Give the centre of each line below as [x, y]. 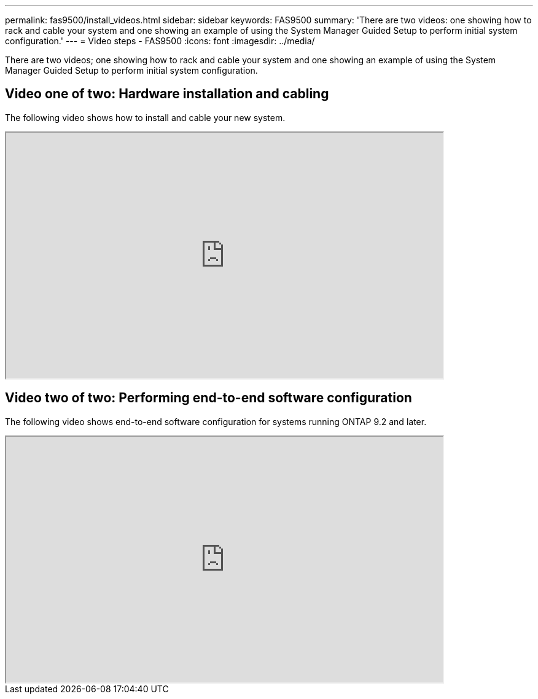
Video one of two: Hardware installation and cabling [167, 94]
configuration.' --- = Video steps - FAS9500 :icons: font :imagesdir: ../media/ [160, 41]
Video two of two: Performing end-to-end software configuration [209, 398]
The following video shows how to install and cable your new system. [145, 117]
